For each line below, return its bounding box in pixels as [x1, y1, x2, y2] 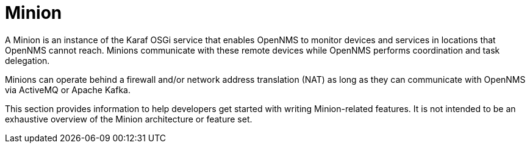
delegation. [5, 55, 50, 66]
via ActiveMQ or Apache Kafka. [5, 84, 131, 95]
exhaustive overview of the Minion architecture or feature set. [5, 113, 252, 124]
